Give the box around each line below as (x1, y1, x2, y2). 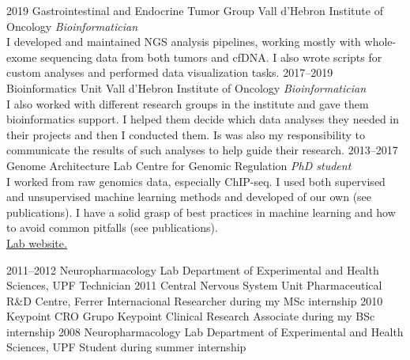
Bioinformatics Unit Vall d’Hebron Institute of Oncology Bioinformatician (6, 79, 367, 96)
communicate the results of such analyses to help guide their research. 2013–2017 (6, 142, 398, 158)
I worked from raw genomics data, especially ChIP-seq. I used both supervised (6, 172, 386, 189)
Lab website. (6, 234, 67, 251)
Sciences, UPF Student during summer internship (6, 339, 246, 355)
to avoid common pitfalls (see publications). (6, 219, 218, 236)
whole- (364, 33, 397, 50)
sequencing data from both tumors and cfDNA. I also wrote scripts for (40, 48, 382, 65)
